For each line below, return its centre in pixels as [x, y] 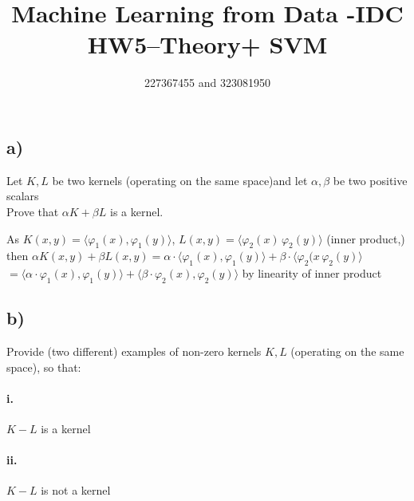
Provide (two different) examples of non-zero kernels [134, 351]
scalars [23, 196]
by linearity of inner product [312, 273]
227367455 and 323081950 [207, 83]
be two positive [370, 180]
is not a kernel [76, 490]
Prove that [33, 211]
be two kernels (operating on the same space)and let [180, 180]
